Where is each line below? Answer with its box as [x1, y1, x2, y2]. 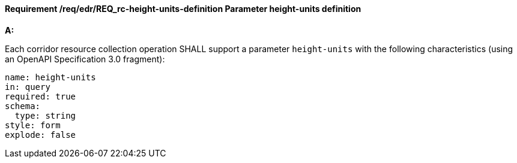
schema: [5, 101, 41, 111]
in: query [5, 81, 50, 92]
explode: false [5, 129, 76, 140]
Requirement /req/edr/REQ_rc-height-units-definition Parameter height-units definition [5, 4, 361, 14]
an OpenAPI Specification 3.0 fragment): [5, 53, 165, 64]
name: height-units [5, 72, 96, 82]
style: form [5, 120, 61, 130]
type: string [14, 110, 76, 120]
